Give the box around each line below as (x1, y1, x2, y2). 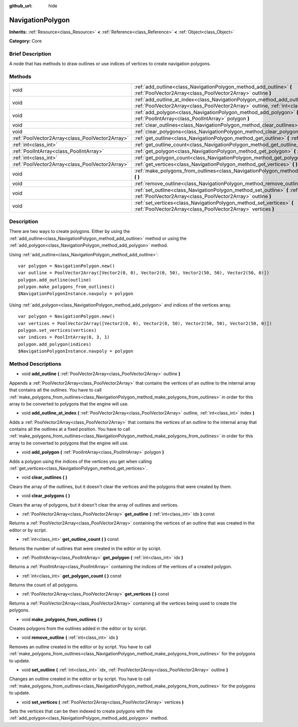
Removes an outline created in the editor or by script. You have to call (9, 643, 151, 649)
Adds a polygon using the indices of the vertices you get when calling (9, 458, 152, 464)
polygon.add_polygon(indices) (18, 341, 92, 347)
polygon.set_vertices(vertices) (18, 327, 97, 333)
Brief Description (9, 50, 52, 57)
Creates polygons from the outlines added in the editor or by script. (9, 625, 148, 631)
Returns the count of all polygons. (9, 582, 79, 588)
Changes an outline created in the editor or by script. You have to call (9, 676, 151, 682)
